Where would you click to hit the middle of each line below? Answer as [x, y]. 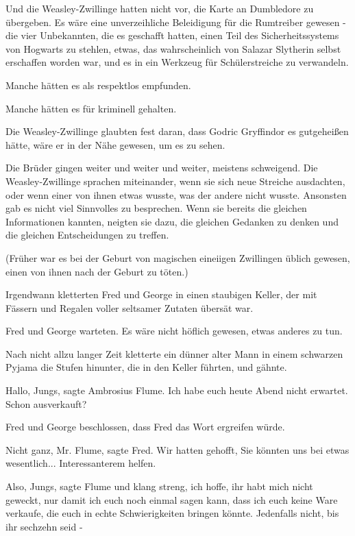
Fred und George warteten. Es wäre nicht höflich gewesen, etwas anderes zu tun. [174, 331]
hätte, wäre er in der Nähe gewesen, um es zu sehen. [115, 144]
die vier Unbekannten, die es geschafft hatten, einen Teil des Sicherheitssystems [172, 35]
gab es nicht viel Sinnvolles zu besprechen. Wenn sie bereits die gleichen [156, 208]
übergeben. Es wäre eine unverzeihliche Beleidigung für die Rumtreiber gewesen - [176, 22]
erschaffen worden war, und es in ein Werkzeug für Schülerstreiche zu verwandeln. [177, 62]
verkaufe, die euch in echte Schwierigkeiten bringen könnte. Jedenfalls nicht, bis [172, 513]
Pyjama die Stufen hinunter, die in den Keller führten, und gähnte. [146, 367]
